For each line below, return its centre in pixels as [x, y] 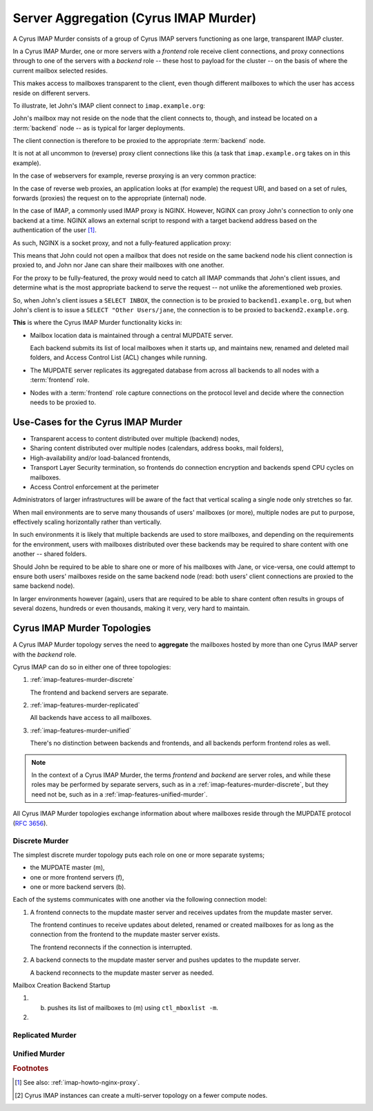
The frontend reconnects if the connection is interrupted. [111, 947]
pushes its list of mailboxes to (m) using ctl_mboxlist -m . [133, 1007]
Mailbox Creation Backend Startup [61, 985]
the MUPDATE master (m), [67, 868]
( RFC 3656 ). [30, 823]
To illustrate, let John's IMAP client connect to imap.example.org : [109, 105]
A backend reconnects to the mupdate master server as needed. [122, 972]
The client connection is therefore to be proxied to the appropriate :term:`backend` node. [139, 141]
